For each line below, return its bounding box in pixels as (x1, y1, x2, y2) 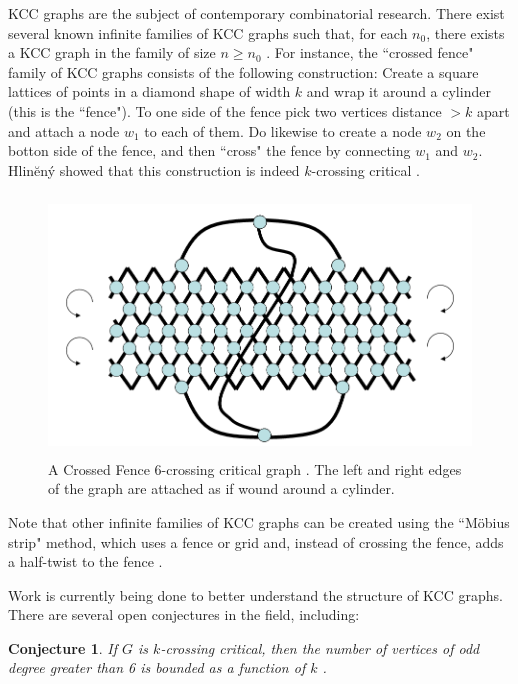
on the (446, 120, 486, 141)
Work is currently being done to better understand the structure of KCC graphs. (8, 584, 503, 605)
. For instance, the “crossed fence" (266, 42, 474, 63)
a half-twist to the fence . (8, 551, 163, 572)
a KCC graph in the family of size (8, 42, 216, 63)
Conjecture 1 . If (8, 637, 117, 658)
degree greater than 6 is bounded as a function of (8, 657, 306, 678)
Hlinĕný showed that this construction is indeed (8, 159, 300, 180)
